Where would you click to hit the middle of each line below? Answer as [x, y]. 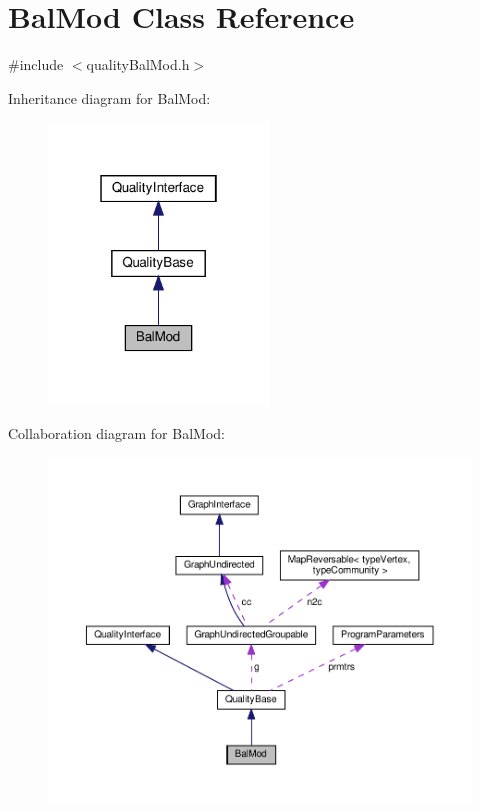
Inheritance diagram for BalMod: [109, 97]
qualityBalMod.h [138, 64]
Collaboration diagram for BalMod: [116, 432]
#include [36, 64]
